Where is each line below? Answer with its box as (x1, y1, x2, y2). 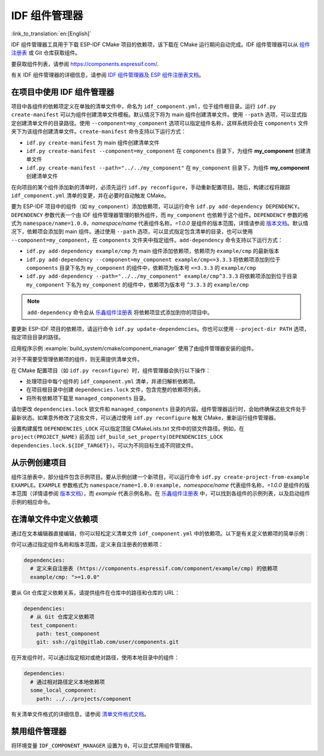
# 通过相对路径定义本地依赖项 (30, 678, 105, 685)
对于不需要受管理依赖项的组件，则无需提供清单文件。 (11, 356, 143, 363)
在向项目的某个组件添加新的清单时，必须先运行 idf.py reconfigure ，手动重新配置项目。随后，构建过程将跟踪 (11, 183, 290, 191)
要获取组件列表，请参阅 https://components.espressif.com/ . (11, 60, 159, 67)
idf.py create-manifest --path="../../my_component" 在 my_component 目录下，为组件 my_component (26, 164, 310, 171)
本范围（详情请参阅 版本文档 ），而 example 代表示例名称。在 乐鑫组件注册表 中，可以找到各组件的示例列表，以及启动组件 (11, 490, 310, 497)
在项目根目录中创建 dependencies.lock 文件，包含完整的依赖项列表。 (26, 386, 204, 393)
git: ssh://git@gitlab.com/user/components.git (36, 638, 179, 646)
